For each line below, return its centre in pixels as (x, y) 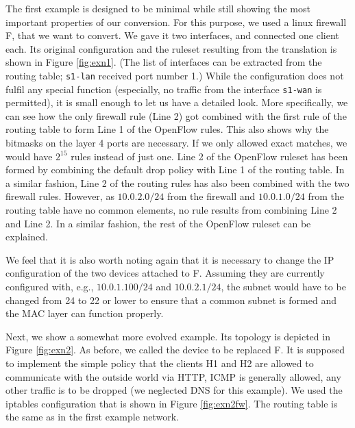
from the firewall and (211, 196)
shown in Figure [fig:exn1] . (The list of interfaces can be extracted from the (164, 62)
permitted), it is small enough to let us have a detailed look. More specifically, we (177, 102)
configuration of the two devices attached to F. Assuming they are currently (165, 273)
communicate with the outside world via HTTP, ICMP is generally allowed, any (173, 376)
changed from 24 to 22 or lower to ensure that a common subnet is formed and (171, 300)
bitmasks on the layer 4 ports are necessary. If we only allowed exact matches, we (176, 143)
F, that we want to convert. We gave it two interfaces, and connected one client (172, 35)
